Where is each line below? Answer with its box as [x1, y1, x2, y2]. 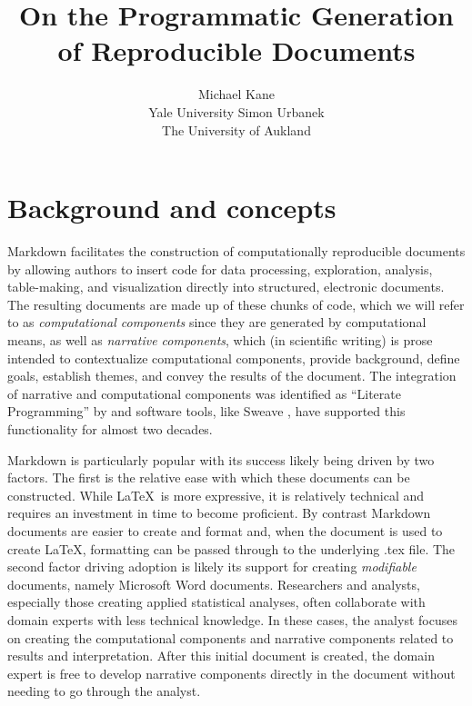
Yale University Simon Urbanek [148, 102, 325, 121]
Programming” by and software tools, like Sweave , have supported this [7, 402, 406, 421]
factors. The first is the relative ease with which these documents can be [7, 468, 410, 487]
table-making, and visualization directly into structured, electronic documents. [7, 277, 445, 296]
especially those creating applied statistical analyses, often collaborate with [7, 592, 426, 612]
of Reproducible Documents [57, 32, 416, 69]
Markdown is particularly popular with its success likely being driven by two [7, 450, 435, 469]
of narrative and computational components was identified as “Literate [7, 383, 401, 403]
